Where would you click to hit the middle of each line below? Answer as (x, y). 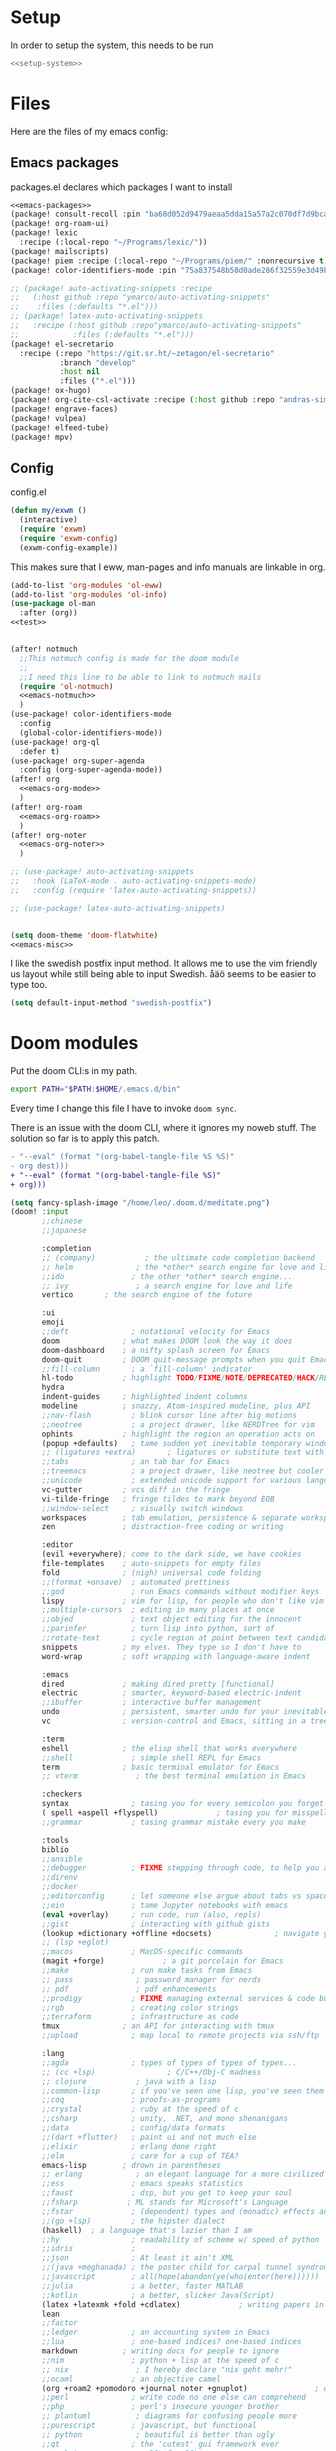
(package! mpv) (42, 437)
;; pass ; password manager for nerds (151, 1979)
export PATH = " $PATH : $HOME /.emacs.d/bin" (96, 1089)
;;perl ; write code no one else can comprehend (174, 2397)
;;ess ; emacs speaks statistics (142, 2184)
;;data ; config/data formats (133, 2128)
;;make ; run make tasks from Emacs (147, 1971)
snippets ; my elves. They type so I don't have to (171, 1647)
